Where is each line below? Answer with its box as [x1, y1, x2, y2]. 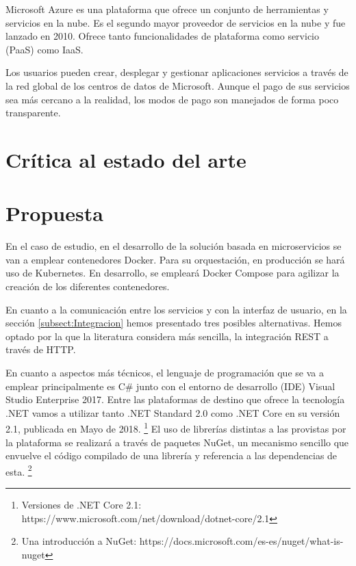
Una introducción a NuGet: [21, 534, 137, 548]
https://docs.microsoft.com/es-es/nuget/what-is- [139, 534, 344, 548]
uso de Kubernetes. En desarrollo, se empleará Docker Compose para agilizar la [5, 266, 340, 280]
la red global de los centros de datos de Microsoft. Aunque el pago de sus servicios [5, 78, 350, 92]
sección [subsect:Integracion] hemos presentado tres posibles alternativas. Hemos [5, 316, 342, 330]
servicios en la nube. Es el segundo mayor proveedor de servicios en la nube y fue [5, 15, 346, 29]
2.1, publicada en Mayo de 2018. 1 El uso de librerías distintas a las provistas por [5, 420, 346, 436]
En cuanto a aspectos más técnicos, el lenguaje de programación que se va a [5, 365, 324, 379]
